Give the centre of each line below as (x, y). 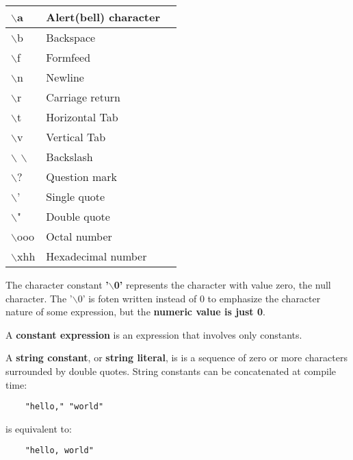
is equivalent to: (39, 428)
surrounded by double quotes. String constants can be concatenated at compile (171, 371)
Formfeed (68, 57)
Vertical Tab (76, 137)
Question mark (82, 177)
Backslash (69, 157)
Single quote (76, 196)
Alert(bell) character (103, 17)
